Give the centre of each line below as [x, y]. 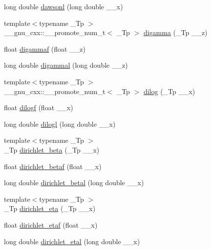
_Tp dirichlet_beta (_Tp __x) [52, 149]
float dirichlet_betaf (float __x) [53, 166]
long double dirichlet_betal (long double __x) [74, 183]
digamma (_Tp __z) [175, 32]
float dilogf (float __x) [39, 107]
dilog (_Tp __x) [169, 91]
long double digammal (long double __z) [66, 65]
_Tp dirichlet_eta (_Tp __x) [50, 208]
